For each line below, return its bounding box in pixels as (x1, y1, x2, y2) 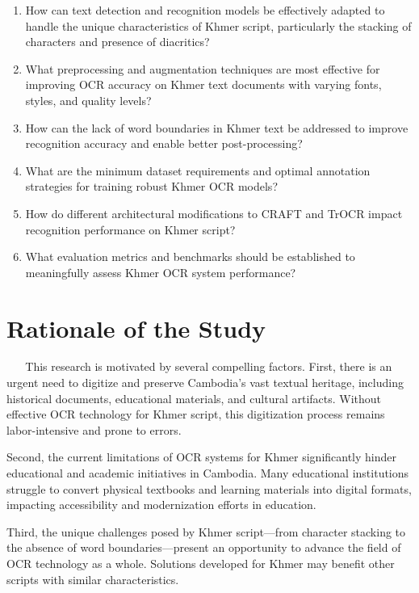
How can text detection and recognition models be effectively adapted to (25, 2, 385, 18)
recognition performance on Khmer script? (25, 221, 236, 238)
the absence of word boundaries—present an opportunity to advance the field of (6, 539, 401, 556)
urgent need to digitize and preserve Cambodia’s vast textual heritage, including (6, 374, 404, 391)
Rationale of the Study (6, 311, 266, 344)
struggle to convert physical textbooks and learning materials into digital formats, (6, 480, 412, 497)
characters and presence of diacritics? (25, 33, 210, 50)
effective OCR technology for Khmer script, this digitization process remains (6, 406, 385, 423)
